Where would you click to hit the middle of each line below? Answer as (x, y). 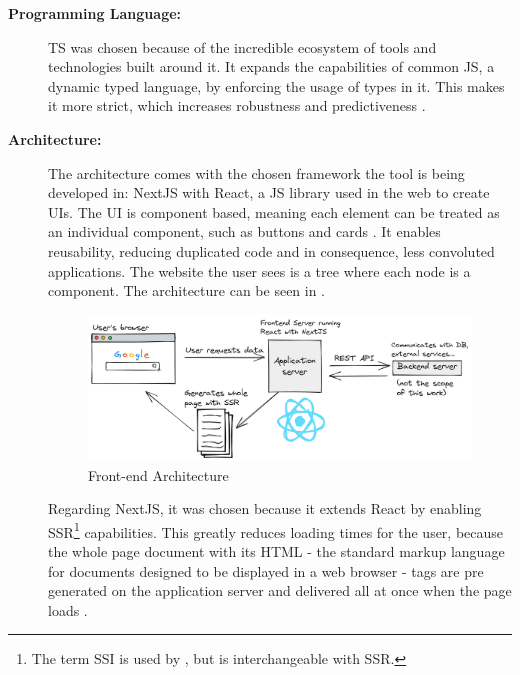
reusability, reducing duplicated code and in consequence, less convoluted (271, 250)
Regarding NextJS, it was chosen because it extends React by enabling (265, 508)
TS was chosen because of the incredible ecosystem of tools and (242, 46)
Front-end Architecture (158, 474)
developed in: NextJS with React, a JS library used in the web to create (269, 192)
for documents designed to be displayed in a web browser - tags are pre (266, 570)
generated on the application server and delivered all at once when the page (280, 590)
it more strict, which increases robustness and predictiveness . (237, 105)
